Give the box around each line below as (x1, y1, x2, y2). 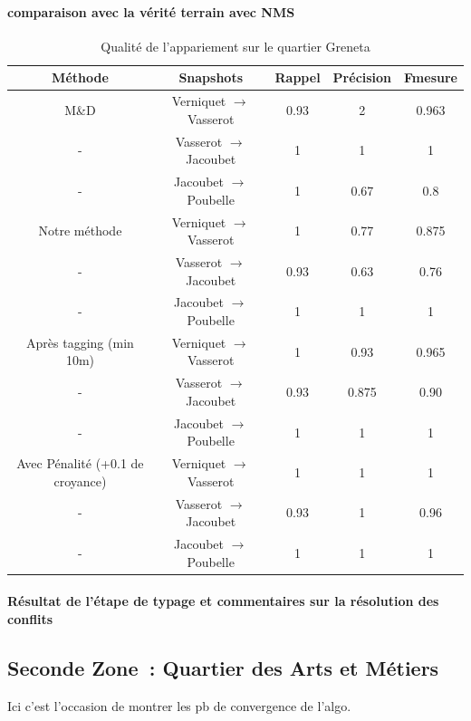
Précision (332, 68, 392, 87)
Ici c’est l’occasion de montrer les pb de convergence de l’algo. (7, 696, 351, 715)
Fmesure (404, 68, 457, 87)
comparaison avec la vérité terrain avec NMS (7, 2, 295, 21)
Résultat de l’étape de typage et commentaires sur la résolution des (7, 591, 439, 610)
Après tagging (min (26, 332, 134, 351)
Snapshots (178, 68, 244, 87)
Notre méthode (38, 221, 122, 240)
